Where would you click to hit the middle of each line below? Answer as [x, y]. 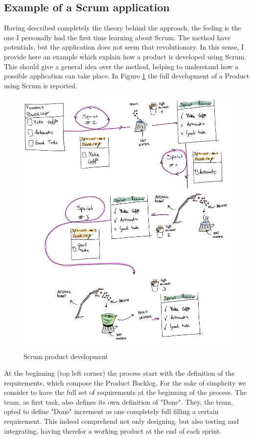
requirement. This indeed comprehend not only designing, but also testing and [121, 421]
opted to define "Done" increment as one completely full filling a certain [111, 411]
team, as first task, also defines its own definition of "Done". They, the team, [118, 401]
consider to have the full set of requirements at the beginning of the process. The [125, 392]
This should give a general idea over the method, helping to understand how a [121, 66]
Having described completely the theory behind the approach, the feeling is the [123, 28]
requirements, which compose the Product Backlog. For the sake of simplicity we [125, 382]
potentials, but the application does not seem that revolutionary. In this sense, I [124, 47]
